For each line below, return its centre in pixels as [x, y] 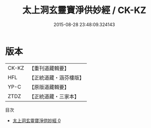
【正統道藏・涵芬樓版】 [56, 77]
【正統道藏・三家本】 [54, 96]
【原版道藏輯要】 [49, 87]
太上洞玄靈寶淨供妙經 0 [37, 120]
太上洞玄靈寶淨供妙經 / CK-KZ [84, 10]
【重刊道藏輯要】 [49, 68]
